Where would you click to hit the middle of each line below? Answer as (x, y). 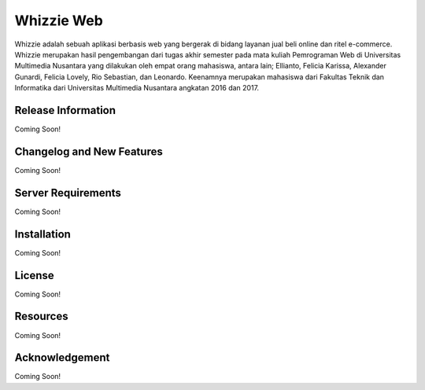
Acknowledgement (62, 358)
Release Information (65, 110)
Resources (41, 316)
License (34, 275)
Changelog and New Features (89, 151)
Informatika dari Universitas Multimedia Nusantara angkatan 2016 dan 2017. (137, 88)
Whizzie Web (59, 20)
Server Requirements (68, 193)
